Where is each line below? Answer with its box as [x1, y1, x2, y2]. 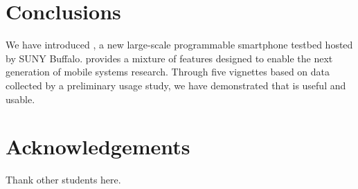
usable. [6, 91, 35, 106]
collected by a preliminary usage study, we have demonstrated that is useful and [6, 78, 346, 92]
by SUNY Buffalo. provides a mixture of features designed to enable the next [6, 51, 333, 65]
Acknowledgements [6, 132, 190, 161]
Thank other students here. [6, 172, 121, 187]
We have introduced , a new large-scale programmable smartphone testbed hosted [6, 37, 353, 52]
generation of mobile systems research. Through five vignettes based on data [6, 64, 330, 79]
